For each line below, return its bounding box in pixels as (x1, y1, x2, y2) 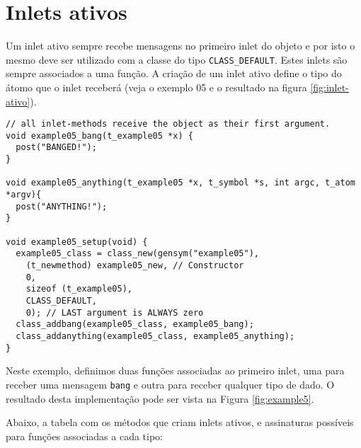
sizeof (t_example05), (25, 284, 132, 294)
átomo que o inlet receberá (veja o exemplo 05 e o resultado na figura (6, 79, 307, 94)
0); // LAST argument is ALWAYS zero (25, 307, 204, 318)
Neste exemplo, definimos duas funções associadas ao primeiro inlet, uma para (6, 363, 345, 378)
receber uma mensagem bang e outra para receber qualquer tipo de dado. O (6, 377, 335, 391)
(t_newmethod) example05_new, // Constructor (25, 260, 244, 271)
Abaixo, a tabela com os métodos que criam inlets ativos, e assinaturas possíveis (6, 415, 354, 430)
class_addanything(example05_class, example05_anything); (16, 331, 295, 341)
